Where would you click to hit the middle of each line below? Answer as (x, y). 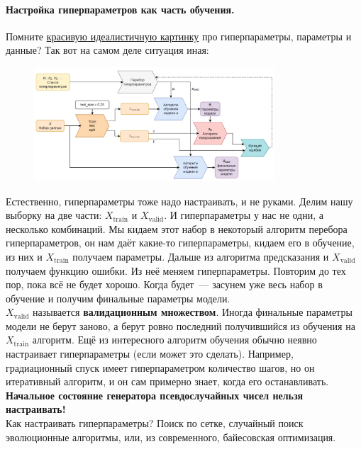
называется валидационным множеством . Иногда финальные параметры (193, 312)
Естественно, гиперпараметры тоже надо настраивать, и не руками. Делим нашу (179, 201)
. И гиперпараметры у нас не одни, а (244, 215)
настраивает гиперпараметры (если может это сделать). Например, (150, 354)
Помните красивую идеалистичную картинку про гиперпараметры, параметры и (179, 36)
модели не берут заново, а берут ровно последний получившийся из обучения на (180, 325)
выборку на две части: (54, 215)
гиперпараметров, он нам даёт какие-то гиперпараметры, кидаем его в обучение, (180, 243)
